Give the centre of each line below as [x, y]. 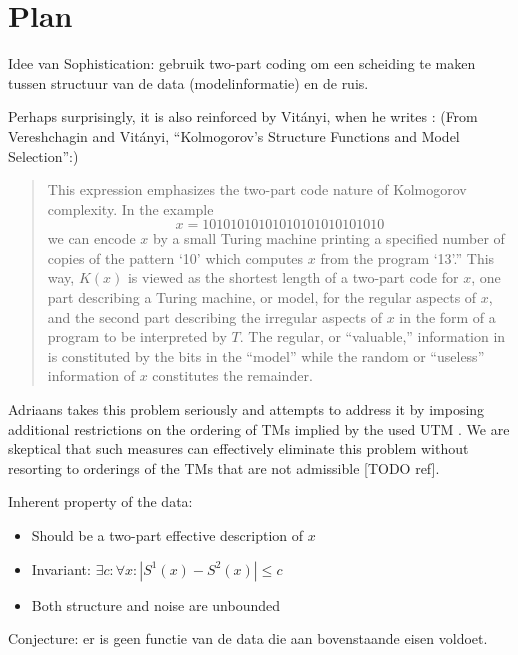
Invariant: [61, 568]
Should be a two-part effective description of [167, 535]
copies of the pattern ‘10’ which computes [175, 257]
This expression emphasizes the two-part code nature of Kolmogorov [257, 189]
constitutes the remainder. [232, 375]
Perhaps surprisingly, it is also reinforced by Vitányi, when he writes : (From [243, 116]
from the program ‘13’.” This [407, 257]
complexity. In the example [130, 208]
